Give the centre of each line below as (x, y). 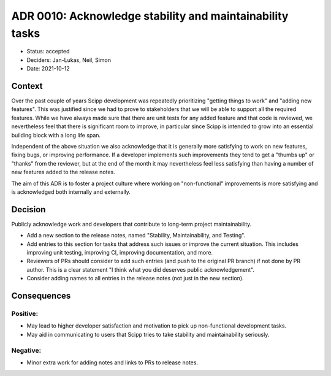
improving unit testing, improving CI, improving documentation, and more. (120, 253)
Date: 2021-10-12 (48, 69)
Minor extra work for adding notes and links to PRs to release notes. (112, 363)
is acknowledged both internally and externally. (71, 192)
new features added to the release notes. (63, 172)
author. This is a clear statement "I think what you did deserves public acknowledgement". (140, 269)
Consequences (41, 296)
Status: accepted (48, 52)
